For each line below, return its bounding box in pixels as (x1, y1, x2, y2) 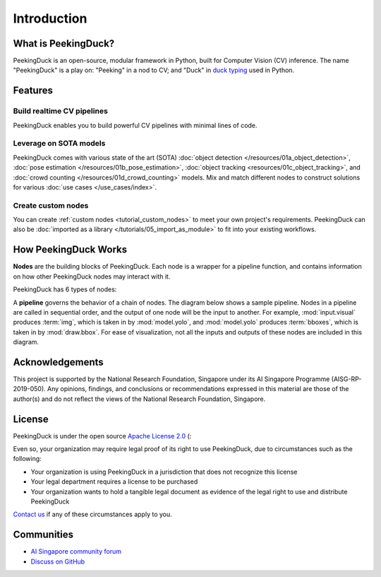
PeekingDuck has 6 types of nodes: (13, 285, 117, 293)
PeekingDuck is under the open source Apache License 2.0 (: (13, 431, 192, 440)
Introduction (13, 11, 87, 26)
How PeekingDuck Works (13, 244, 127, 256)
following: (13, 455, 42, 463)
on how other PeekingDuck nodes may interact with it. (13, 272, 171, 281)
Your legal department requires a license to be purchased (30, 477, 198, 486)
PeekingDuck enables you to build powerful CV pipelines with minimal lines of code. (13, 121, 258, 129)
